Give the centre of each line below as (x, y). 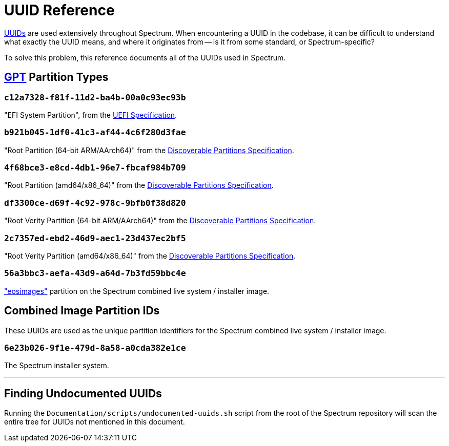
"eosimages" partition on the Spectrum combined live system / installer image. (137, 291)
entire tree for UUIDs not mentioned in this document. (95, 422)
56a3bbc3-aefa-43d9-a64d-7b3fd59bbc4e (95, 273)
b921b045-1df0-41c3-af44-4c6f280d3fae (95, 133)
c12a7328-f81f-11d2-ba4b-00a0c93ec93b (95, 97)
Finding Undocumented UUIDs (83, 393)
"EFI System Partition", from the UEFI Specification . (91, 115)
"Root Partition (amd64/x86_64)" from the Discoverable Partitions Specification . (139, 185)
